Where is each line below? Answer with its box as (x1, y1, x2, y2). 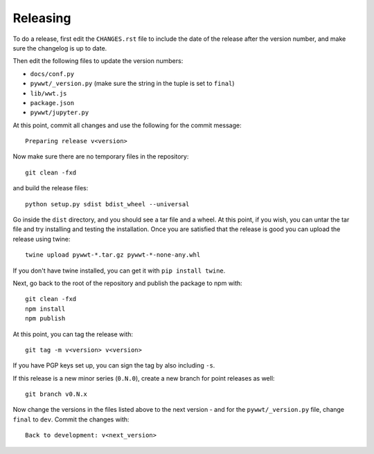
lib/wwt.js (30, 89, 67, 97)
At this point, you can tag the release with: (12, 329, 134, 338)
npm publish (25, 315, 66, 323)
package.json (30, 99, 75, 107)
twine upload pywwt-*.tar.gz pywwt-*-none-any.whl (25, 251, 201, 259)
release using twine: (12, 235, 71, 243)
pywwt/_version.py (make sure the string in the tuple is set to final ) (30, 80, 235, 88)
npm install (25, 305, 66, 313)
